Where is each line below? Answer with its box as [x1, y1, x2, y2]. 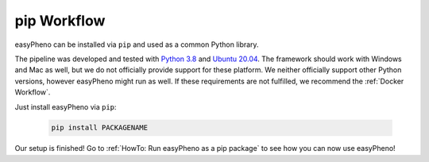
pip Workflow [14, 12, 106, 29]
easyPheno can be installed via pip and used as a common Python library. [14, 40, 259, 49]
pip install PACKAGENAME [51, 123, 149, 133]
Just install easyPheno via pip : [14, 102, 117, 111]
